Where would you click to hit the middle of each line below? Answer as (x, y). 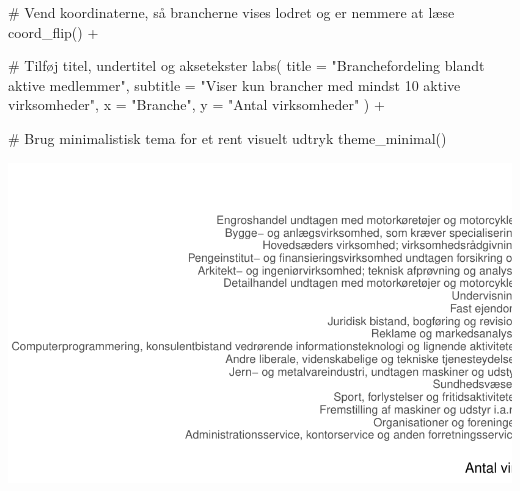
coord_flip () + (53, 31)
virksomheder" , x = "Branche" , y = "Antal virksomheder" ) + (196, 104)
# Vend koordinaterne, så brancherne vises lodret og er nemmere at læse (231, 12)
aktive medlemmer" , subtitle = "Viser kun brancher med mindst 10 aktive (234, 84)
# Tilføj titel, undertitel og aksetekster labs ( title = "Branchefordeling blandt (246, 65)
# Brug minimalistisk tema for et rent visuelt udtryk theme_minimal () (227, 137)
